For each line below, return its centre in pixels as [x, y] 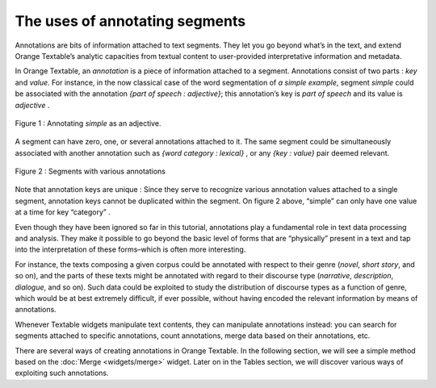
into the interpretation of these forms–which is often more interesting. [130, 249]
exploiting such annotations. [62, 373]
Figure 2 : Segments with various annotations [90, 171]
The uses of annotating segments [130, 21]
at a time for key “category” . [63, 212]
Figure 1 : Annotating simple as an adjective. [88, 123]
